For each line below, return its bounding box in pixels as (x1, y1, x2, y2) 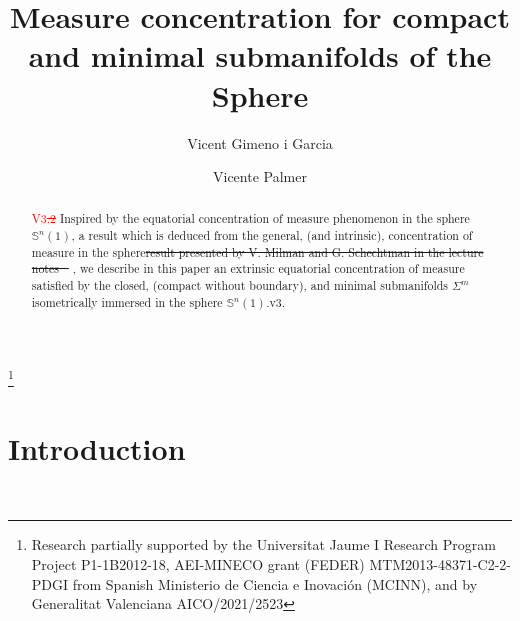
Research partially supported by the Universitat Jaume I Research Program (31, 534, 496, 555)
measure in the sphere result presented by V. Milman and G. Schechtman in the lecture (31, 243, 484, 260)
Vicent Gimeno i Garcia (187, 132, 333, 153)
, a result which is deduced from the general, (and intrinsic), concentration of (71, 227, 473, 244)
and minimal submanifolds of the (28, 35, 492, 76)
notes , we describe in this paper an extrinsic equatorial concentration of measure (31, 260, 465, 277)
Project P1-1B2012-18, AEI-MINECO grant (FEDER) (31, 553, 365, 574)
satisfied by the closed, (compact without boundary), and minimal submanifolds (31, 277, 449, 294)
